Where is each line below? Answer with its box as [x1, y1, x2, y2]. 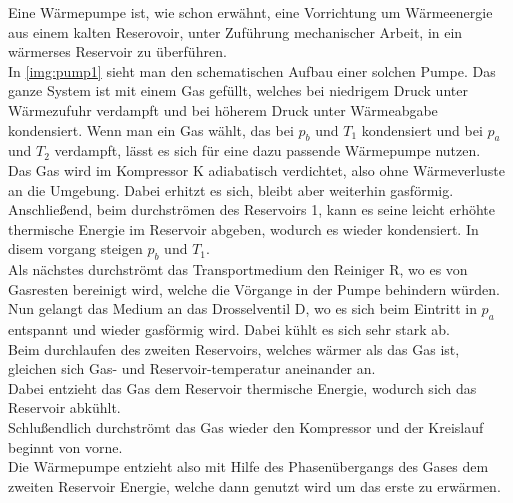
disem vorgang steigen [8, 238, 143, 259]
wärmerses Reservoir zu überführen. [8, 41, 227, 62]
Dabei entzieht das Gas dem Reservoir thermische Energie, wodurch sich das [8, 377, 477, 398]
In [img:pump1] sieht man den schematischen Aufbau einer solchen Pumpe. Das [8, 60, 496, 81]
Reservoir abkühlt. [8, 397, 121, 418]
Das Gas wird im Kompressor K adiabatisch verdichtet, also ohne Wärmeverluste [8, 159, 505, 180]
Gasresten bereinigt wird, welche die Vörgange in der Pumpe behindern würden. [8, 278, 500, 299]
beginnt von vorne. [8, 436, 123, 457]
